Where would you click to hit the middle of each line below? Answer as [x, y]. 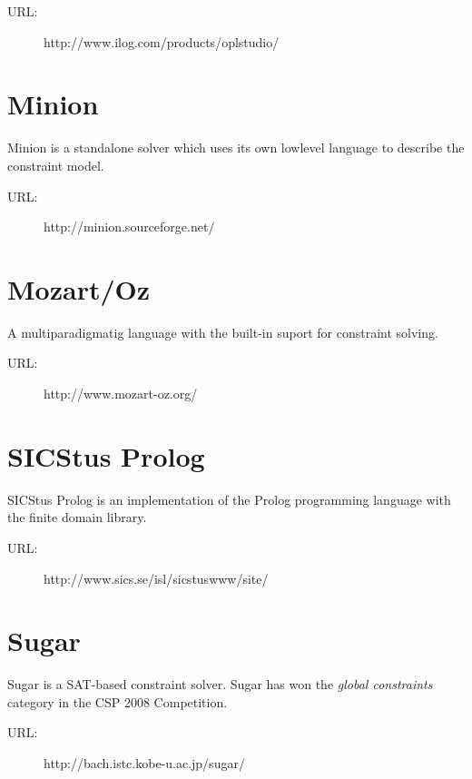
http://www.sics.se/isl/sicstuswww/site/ [156, 578]
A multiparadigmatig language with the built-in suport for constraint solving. [223, 332]
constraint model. [56, 165]
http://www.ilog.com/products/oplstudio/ [162, 41]
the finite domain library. [77, 517]
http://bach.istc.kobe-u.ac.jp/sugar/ [144, 763]
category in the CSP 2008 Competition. [118, 701]
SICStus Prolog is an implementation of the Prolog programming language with [229, 499]
